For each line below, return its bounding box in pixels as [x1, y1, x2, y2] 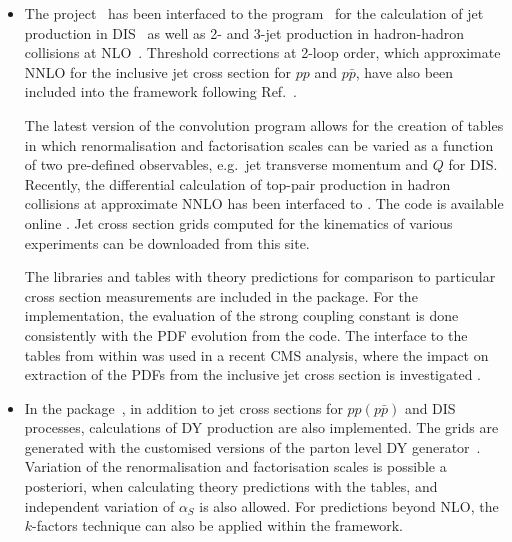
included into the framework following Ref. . [24, 81, 297, 102]
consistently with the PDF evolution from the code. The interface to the [24, 324, 468, 345]
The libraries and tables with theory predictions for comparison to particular [24, 266, 496, 287]
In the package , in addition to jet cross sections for [24, 397, 343, 418]
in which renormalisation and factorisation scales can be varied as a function [24, 134, 494, 155]
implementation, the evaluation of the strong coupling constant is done [24, 305, 459, 326]
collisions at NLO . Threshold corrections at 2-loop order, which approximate [24, 42, 501, 63]
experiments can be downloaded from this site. [24, 232, 310, 253]
